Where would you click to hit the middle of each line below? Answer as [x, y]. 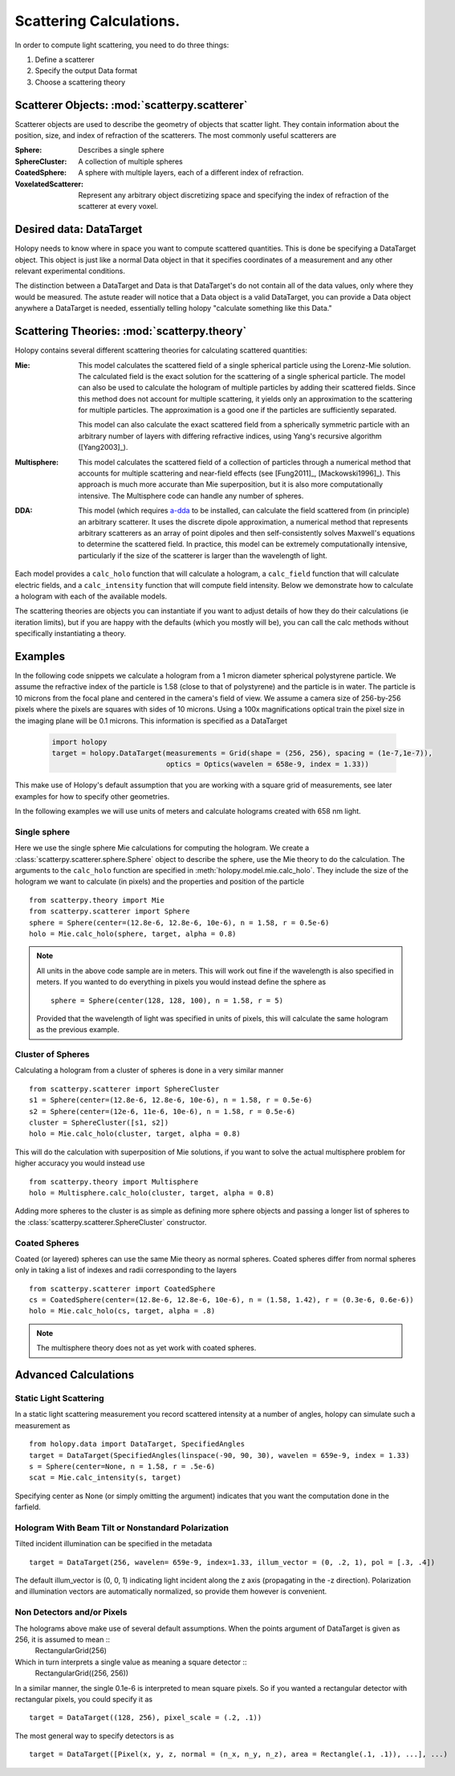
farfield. [28, 1507]
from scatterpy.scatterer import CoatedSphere [122, 1288]
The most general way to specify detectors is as [94, 1736]
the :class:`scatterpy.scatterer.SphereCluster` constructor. [111, 1222]
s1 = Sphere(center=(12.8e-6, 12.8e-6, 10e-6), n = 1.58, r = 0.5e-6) [171, 1100]
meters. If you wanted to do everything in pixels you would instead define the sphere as [181, 982]
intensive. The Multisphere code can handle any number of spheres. [191, 496]
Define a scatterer [65, 59]
